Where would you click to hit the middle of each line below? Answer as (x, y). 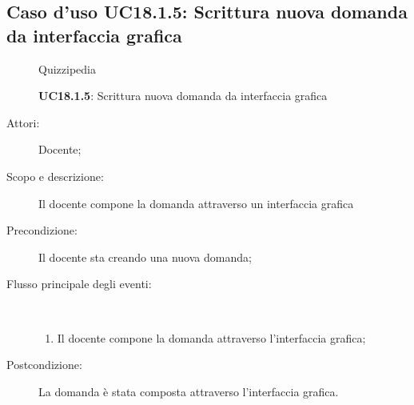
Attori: (23, 122)
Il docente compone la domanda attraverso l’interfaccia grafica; (211, 337)
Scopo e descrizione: (55, 176)
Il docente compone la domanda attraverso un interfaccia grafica (196, 203)
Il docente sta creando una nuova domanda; (145, 257)
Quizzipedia (67, 68)
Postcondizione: (44, 365)
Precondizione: (42, 230)
